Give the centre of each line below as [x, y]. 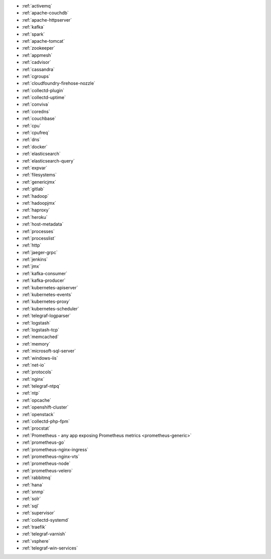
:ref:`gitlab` [33, 189]
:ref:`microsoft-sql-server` [49, 351]
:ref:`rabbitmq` [37, 477]
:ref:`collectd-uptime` [44, 98]
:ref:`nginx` [33, 379]
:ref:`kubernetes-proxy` [46, 301]
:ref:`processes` [38, 231]
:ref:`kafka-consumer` [45, 273]
